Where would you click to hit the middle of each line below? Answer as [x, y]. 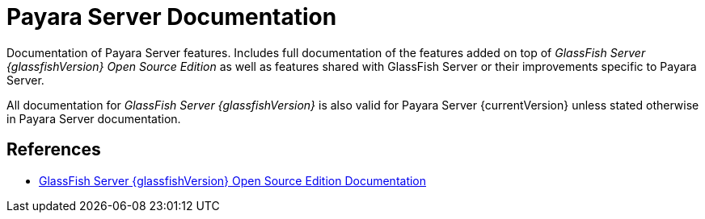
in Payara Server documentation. [94, 118]
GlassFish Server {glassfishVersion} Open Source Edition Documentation [233, 180]
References [54, 150]
